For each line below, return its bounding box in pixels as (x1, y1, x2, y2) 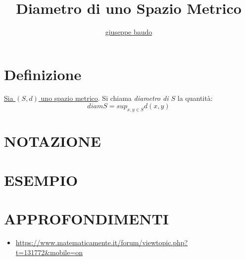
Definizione (4, 64, 82, 84)
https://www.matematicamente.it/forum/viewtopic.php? (15, 237, 188, 247)
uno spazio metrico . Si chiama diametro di (41, 92, 169, 103)
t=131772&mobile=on (15, 247, 83, 257)
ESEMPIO (4, 170, 78, 190)
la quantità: (177, 92, 213, 103)
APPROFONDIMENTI (4, 208, 169, 228)
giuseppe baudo (105, 27, 152, 37)
